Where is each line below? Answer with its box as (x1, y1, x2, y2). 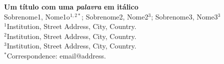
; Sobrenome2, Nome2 (81, 11, 148, 21)
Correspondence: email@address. (6, 50, 106, 60)
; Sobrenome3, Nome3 (151, 11, 218, 21)
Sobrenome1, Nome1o (4, 11, 70, 21)
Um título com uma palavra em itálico (4, 1, 138, 11)
